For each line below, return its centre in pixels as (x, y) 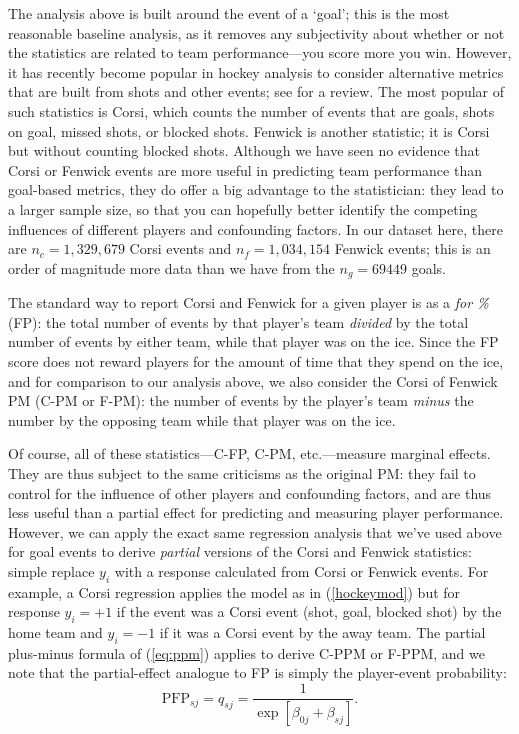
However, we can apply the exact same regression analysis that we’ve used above (255, 531)
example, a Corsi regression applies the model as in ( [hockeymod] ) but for (234, 591)
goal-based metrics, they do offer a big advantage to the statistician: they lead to (256, 189)
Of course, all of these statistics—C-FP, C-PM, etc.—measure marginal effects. (249, 453)
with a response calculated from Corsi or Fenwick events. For (301, 570)
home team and (55, 632)
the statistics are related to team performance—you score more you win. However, (260, 52)
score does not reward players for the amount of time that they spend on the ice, (256, 360)
